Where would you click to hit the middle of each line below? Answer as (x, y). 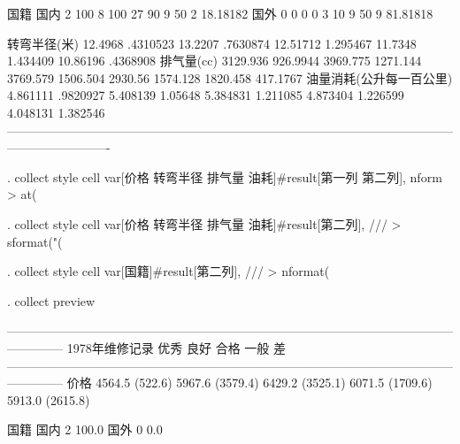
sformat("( (35, 241)
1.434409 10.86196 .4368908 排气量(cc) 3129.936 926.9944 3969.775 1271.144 (215, 61)
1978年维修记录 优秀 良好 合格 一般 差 (176, 347)
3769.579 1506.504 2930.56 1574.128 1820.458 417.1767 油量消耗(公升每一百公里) (230, 77)
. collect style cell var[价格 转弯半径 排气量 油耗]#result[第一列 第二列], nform (225, 176)
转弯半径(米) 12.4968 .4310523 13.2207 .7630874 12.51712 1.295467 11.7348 (212, 43)
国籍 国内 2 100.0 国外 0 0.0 (85, 429)
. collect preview (51, 300)
